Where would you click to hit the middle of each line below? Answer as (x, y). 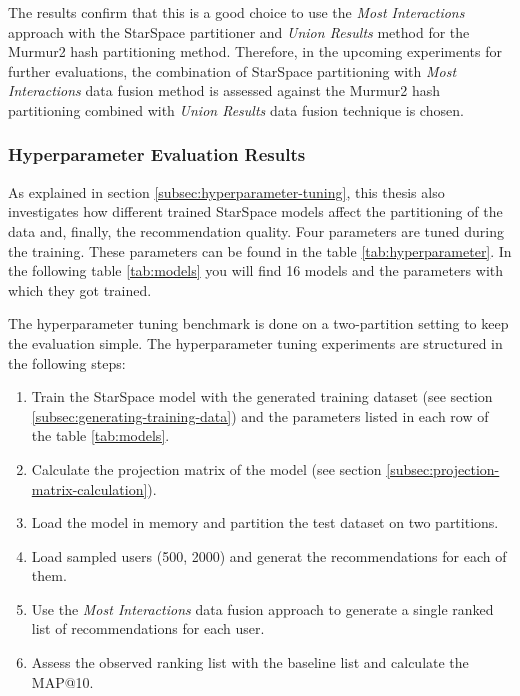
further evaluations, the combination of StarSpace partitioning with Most (232, 70)
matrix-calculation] (89, 488)
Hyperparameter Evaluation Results (157, 154)
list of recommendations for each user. (148, 628)
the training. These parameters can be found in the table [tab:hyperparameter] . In (260, 250)
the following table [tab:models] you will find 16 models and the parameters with (256, 270)
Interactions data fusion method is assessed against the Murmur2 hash (224, 90)
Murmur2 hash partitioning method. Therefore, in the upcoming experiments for (255, 51)
